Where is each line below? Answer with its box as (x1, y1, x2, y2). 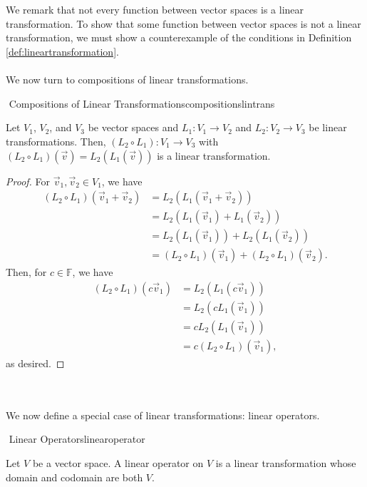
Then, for (6, 265, 47, 280)
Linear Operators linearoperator (9, 431, 145, 446)
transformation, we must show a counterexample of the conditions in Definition (6, 30, 352, 45)
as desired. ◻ (6, 355, 65, 370)
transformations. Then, (6, 133, 106, 148)
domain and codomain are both (6, 469, 143, 484)
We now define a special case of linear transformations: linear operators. (6, 407, 320, 422)
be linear (309, 120, 347, 135)
